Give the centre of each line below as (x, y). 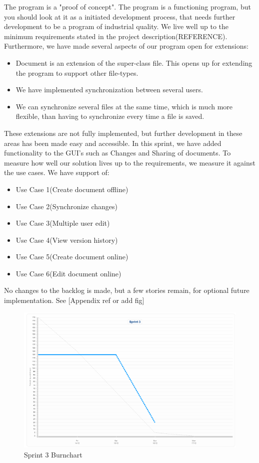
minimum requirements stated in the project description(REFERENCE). (116, 36)
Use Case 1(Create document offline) (72, 189)
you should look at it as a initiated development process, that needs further (120, 16)
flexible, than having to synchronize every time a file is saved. (110, 116)
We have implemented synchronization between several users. (109, 90)
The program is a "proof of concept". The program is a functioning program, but (127, 7)
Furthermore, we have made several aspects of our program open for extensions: (126, 46)
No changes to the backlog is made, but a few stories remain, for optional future (127, 290)
